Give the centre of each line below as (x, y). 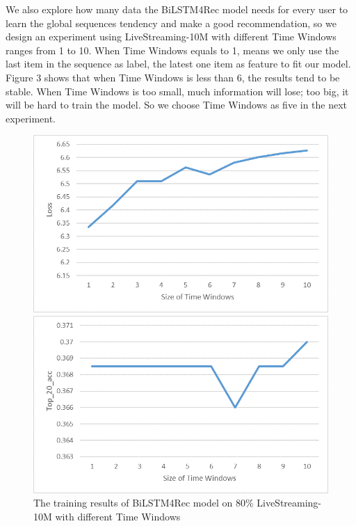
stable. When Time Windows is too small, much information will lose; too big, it (177, 91)
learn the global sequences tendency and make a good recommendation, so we (171, 23)
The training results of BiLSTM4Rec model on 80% (144, 503)
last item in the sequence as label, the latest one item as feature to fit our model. (178, 64)
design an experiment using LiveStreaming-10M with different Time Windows (171, 37)
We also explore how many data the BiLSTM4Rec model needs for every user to (177, 9)
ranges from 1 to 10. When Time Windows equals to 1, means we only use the (172, 50)
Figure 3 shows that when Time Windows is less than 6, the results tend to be (173, 77)
